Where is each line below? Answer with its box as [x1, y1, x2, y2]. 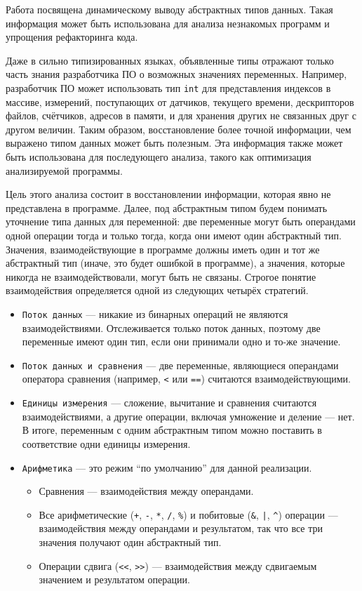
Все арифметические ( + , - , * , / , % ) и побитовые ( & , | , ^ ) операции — [39, 507, 338, 522]
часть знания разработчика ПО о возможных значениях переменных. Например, [6, 67, 347, 81]
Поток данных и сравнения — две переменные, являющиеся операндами [22, 357, 339, 372]
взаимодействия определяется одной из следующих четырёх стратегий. [6, 283, 309, 298]
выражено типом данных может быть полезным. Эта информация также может [6, 135, 343, 150]
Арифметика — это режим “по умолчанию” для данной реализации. [22, 460, 312, 474]
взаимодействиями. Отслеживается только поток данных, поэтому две [22, 320, 321, 335]
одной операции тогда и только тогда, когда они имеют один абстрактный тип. [6, 227, 342, 242]
